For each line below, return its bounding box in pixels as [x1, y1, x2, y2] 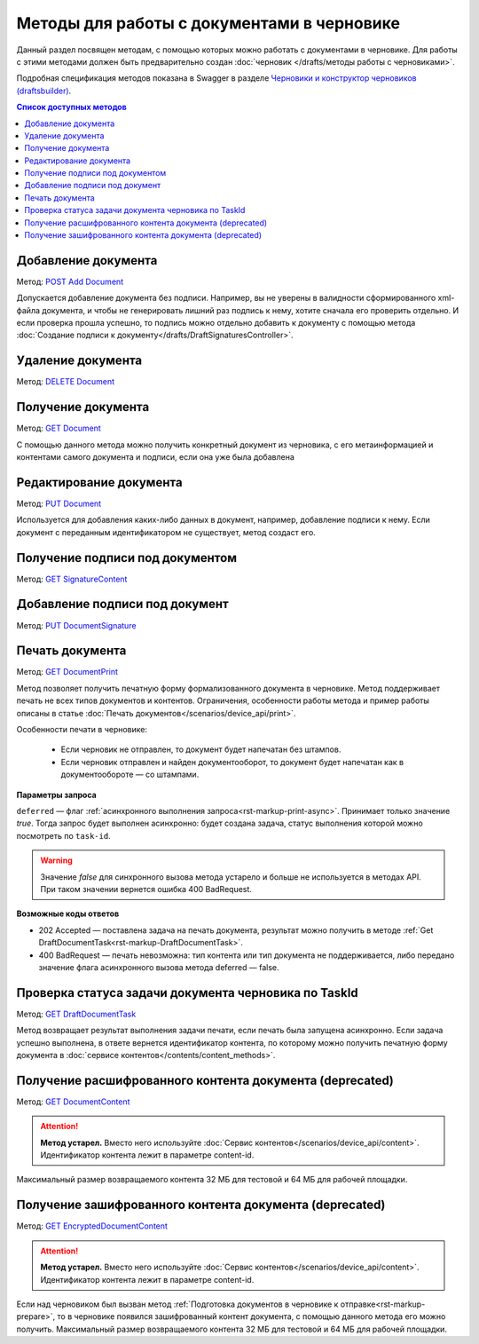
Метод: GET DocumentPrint [16, 667, 119, 677]
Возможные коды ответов [16, 908, 120, 919]
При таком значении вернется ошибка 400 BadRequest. [40, 883, 253, 894]
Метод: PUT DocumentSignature [16, 620, 137, 630]
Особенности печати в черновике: [16, 724, 148, 735]
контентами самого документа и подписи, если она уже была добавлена [16, 452, 294, 462]
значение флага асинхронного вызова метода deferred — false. [38, 961, 279, 972]
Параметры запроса [16, 789, 97, 800]
